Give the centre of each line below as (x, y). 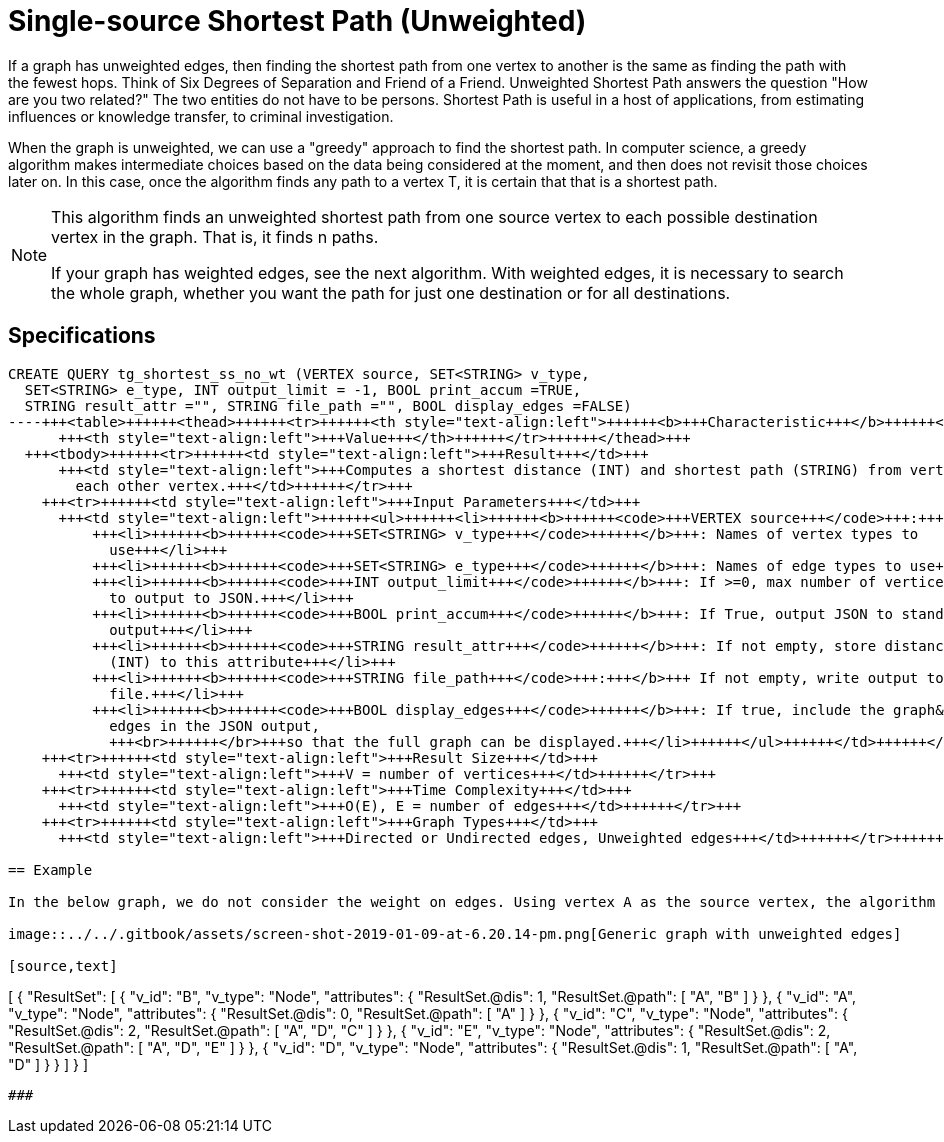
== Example (50, 869)
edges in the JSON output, (214, 725)
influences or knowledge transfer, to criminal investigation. (201, 116)
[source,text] (63, 965)
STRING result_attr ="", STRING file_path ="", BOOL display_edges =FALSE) (328, 405)
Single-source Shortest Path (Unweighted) (297, 21)
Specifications (82, 336)
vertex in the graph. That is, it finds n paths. (215, 236)
